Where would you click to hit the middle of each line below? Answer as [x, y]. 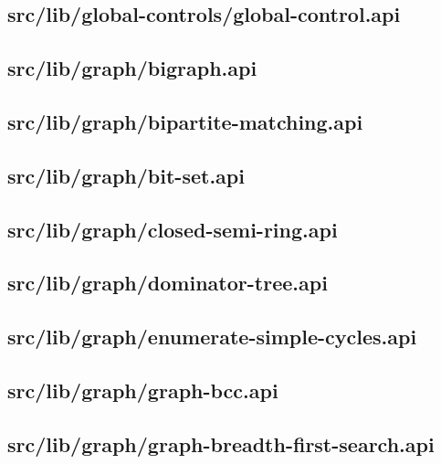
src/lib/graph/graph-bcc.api [143, 390]
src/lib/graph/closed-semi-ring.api [173, 229]
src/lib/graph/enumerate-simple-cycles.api [212, 337]
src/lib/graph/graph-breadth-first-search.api [221, 443]
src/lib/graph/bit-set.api [126, 175]
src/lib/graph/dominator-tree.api [168, 283]
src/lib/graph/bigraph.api [132, 68]
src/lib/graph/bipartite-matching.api [185, 121]
